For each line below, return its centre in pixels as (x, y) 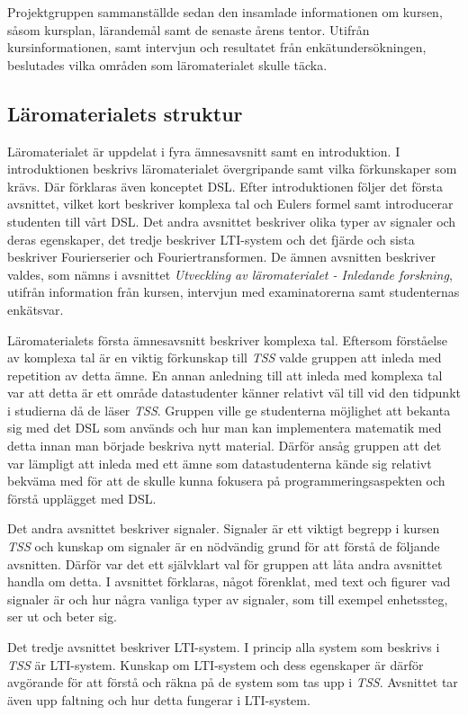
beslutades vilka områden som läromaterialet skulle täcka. (167, 64)
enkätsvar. (36, 309)
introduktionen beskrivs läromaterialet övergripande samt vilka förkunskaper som (232, 169)
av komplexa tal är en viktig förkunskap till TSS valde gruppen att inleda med (225, 357)
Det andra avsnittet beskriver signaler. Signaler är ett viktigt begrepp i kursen (224, 528)
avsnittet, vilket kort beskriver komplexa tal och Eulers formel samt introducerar (230, 204)
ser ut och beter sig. (62, 617)
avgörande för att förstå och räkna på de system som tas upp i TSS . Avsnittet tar (233, 682)
